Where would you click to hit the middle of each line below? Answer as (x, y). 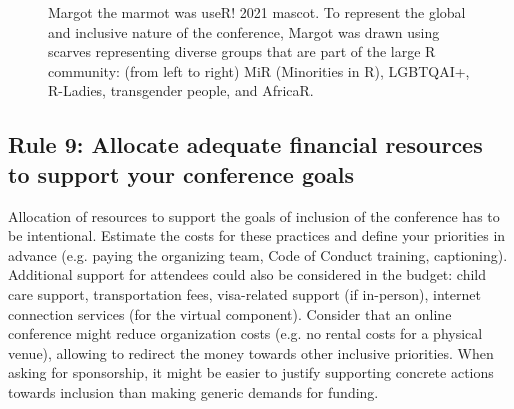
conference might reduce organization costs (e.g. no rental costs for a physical (245, 333)
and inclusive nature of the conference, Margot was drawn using (244, 31)
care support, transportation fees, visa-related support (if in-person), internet (244, 293)
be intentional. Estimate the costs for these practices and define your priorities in (257, 235)
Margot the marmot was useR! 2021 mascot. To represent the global (257, 12)
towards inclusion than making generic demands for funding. (193, 391)
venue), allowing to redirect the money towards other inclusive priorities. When (251, 352)
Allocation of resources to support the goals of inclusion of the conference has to (254, 215)
